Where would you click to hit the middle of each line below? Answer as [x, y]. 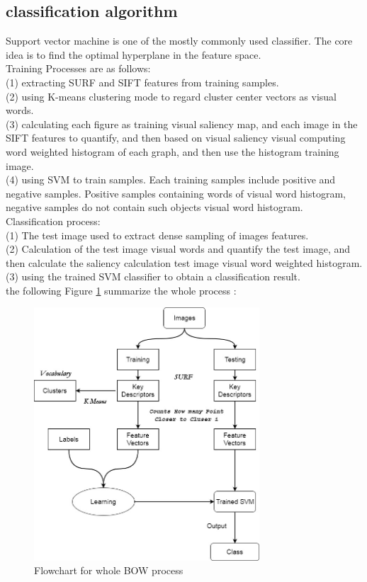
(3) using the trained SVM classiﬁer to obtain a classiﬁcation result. [153, 276]
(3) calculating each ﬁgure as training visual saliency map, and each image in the [182, 124]
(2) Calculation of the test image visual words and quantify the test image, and [178, 249]
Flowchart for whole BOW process [109, 570]
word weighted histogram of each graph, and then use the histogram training [173, 151]
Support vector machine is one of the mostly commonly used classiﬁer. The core [179, 41]
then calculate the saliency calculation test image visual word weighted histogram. [184, 262]
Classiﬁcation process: [53, 221]
